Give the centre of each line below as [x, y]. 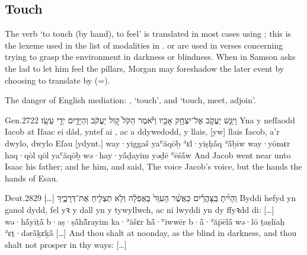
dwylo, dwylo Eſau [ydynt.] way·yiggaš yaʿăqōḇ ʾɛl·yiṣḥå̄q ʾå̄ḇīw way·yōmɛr [148, 143]
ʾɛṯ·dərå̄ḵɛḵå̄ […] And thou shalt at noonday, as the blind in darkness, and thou [151, 233]
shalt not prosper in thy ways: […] [66, 244]
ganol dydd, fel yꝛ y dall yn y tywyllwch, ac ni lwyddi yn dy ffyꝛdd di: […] [140, 209]
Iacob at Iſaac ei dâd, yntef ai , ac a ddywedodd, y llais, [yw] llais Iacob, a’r [142, 131]
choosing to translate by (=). [57, 80]
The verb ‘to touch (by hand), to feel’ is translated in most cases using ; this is [148, 34]
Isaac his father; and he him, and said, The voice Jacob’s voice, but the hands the [153, 166]
